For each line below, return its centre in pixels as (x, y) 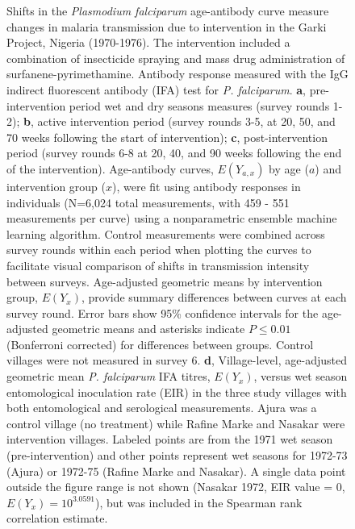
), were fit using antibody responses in (207, 186)
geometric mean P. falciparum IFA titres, (109, 376)
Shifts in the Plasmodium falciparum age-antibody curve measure (168, 10)
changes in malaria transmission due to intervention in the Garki (167, 26)
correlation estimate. (57, 518)
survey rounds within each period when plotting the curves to (159, 250)
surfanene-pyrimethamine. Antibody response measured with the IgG (177, 74)
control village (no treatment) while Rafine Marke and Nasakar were (176, 423)
